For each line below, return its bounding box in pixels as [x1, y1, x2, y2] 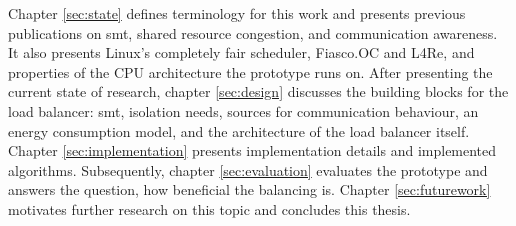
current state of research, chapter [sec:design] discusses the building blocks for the [8, 81, 509, 102]
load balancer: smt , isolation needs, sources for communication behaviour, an [8, 100, 479, 121]
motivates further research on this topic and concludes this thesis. [8, 198, 411, 219]
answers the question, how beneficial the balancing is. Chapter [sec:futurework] [8, 179, 491, 200]
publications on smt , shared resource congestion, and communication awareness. [8, 22, 498, 43]
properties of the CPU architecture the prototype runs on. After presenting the [8, 61, 493, 82]
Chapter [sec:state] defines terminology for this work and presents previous [8, 3, 466, 23]
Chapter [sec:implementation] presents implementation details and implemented [8, 140, 497, 161]
